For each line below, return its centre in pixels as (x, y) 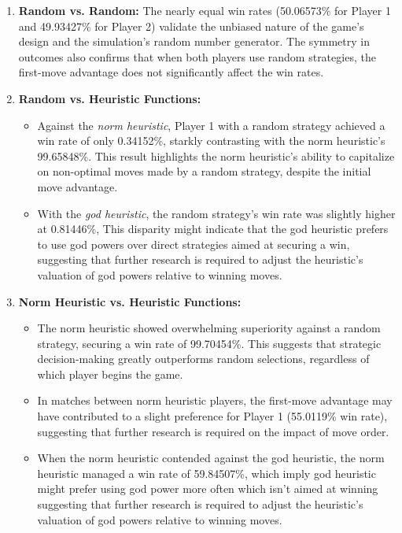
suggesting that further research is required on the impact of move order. (213, 431)
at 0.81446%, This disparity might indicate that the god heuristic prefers (213, 229)
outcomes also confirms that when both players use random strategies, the (197, 56)
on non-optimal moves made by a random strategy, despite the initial (204, 171)
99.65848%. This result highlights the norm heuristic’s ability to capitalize (216, 155)
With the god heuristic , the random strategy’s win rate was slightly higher (216, 213)
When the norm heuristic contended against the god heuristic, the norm (211, 458)
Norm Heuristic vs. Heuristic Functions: (130, 301)
